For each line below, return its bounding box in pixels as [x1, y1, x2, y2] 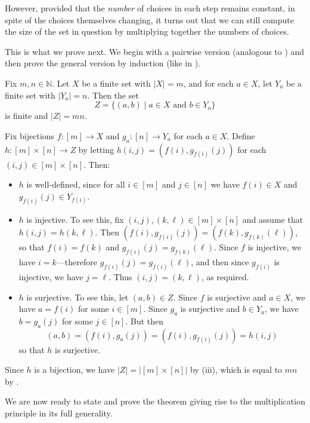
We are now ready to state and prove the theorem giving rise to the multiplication [5, 395, 305, 407]
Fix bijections [5, 129, 55, 142]
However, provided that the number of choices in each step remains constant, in [5, 2, 295, 14]
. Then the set [87, 88, 139, 101]
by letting [78, 143, 114, 155]
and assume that [242, 213, 303, 225]
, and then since [191, 256, 249, 268]
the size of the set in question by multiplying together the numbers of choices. [5, 25, 289, 38]
